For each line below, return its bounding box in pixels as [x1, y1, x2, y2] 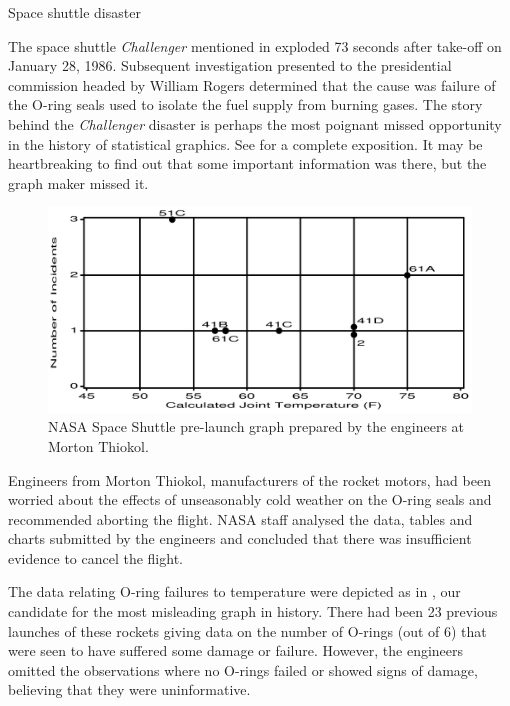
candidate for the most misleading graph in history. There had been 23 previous [8, 601, 498, 622]
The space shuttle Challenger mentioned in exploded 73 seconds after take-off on [8, 35, 502, 56]
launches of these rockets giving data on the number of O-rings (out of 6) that [8, 620, 487, 641]
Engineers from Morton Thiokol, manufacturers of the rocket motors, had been [8, 469, 491, 490]
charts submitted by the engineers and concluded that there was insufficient [8, 528, 472, 549]
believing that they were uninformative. [8, 679, 251, 700]
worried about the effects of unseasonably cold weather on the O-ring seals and [8, 489, 492, 510]
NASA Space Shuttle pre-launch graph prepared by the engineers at [48, 416, 465, 437]
